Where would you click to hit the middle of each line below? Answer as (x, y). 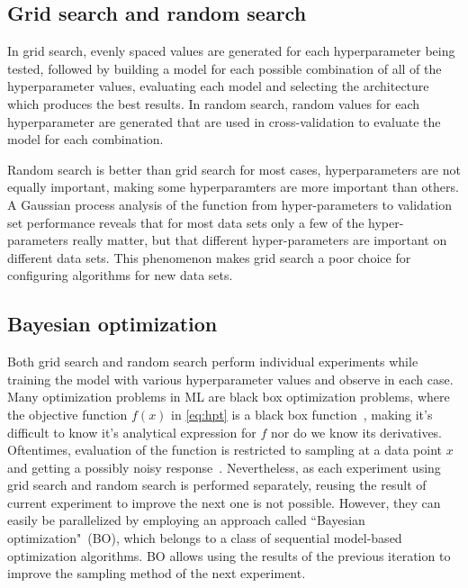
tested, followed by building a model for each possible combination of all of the (225, 68)
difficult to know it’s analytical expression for (132, 432)
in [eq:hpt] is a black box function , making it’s (302, 414)
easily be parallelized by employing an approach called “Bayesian (186, 520)
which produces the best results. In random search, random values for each (214, 103)
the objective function (67, 414)
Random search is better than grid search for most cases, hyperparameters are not (234, 169)
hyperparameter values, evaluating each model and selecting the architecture (218, 86)
